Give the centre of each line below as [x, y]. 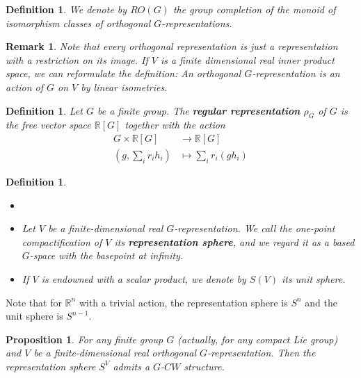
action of [25, 87]
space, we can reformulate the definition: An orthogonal [123, 73]
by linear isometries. [124, 87]
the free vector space [48, 125]
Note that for [34, 302]
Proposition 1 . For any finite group [85, 339]
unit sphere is [34, 316]
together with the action [175, 125]
